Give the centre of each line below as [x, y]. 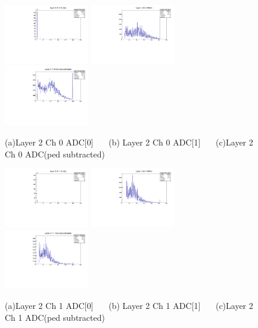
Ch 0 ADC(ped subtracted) [55, 154]
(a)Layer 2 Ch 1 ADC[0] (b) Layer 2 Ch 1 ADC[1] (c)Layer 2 [129, 306]
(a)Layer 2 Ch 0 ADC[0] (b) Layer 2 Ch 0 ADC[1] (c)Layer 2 [129, 142]
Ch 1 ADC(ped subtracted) [55, 317]
